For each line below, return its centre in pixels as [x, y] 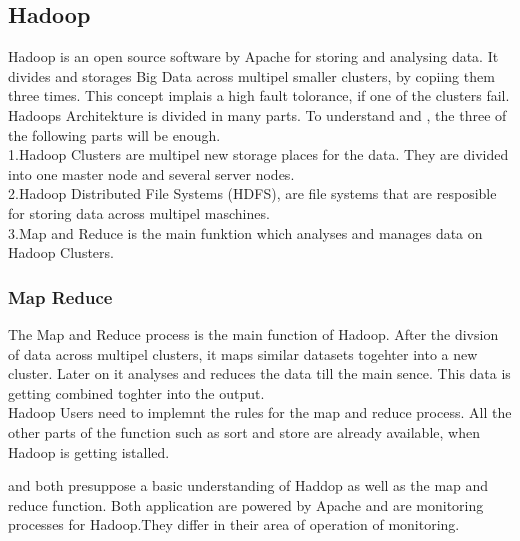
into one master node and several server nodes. [151, 173]
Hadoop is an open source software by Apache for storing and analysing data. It [253, 56]
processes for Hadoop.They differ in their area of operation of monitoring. [234, 524]
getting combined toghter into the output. [136, 392]
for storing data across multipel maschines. [139, 212]
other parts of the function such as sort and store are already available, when [244, 431]
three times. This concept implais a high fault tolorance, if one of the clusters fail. [259, 95]
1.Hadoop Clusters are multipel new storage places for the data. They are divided [258, 154]
